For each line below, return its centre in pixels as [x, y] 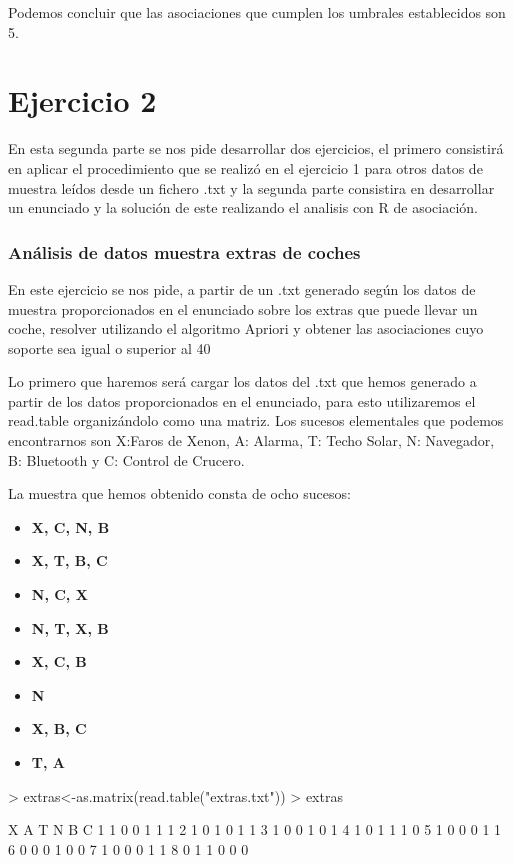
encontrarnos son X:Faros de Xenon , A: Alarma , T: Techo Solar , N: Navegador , [251, 440]
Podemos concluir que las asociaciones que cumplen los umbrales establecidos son [257, 12]
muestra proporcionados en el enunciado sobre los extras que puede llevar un [243, 308]
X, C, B [59, 661]
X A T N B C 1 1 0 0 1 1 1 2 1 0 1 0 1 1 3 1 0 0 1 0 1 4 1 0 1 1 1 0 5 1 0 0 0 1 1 [255, 829]
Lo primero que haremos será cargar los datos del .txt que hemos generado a [242, 381]
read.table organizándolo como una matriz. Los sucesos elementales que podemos [256, 420]
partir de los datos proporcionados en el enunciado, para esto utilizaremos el [242, 400]
